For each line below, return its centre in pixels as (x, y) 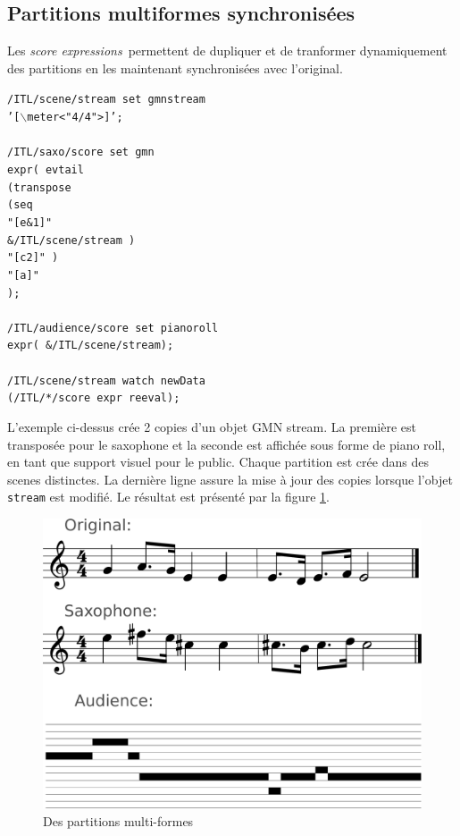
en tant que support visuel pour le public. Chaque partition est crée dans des (218, 462)
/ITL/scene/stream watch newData (106, 380)
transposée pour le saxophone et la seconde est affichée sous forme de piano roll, (226, 444)
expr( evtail (46, 169)
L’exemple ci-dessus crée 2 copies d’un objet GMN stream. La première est (212, 427)
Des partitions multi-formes (118, 820)
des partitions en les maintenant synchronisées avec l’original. (175, 68)
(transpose (39, 187)
